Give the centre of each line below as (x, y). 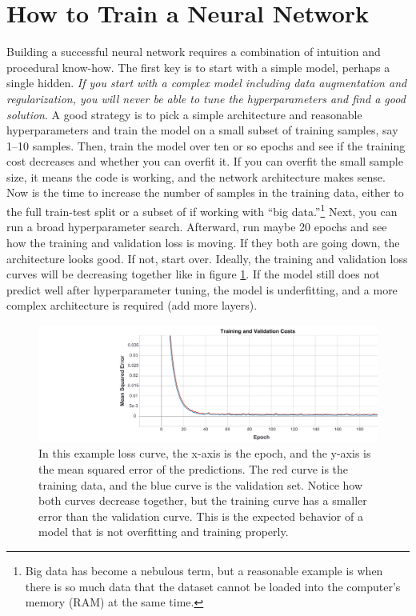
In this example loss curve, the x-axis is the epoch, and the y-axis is (205, 453)
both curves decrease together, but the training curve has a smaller (203, 500)
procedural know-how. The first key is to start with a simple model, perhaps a (198, 67)
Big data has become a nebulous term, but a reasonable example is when (204, 571)
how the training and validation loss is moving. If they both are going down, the (203, 242)
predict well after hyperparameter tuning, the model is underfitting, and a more (202, 289)
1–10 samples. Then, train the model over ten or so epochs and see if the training (206, 145)
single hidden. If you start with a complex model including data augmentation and (207, 83)
